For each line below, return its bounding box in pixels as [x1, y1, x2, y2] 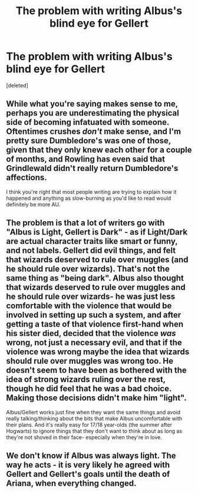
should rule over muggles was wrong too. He [6, 356, 174, 366]
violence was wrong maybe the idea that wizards [6, 347, 190, 357]
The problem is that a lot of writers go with [6, 218, 165, 228]
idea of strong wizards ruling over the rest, [6, 374, 166, 384]
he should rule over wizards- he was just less [6, 292, 176, 302]
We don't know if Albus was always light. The [6, 450, 176, 460]
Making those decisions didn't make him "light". [6, 393, 187, 403]
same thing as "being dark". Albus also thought [6, 273, 184, 284]
